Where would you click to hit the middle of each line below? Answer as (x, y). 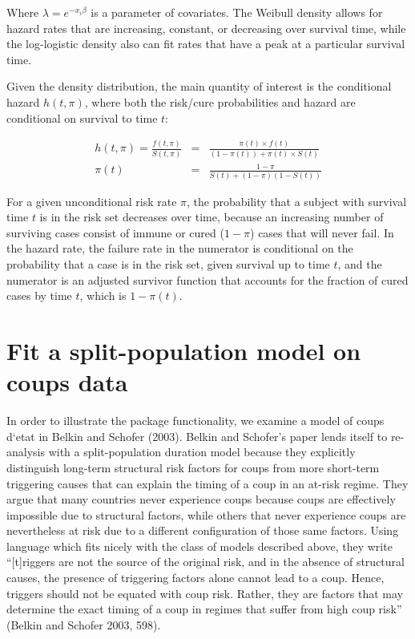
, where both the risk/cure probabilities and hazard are (220, 101)
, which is (103, 295)
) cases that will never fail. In (322, 232)
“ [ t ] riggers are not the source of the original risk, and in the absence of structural (205, 562)
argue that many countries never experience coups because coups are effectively (201, 499)
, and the (360, 264)
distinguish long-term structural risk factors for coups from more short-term (193, 467)
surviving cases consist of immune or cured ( (115, 232)
